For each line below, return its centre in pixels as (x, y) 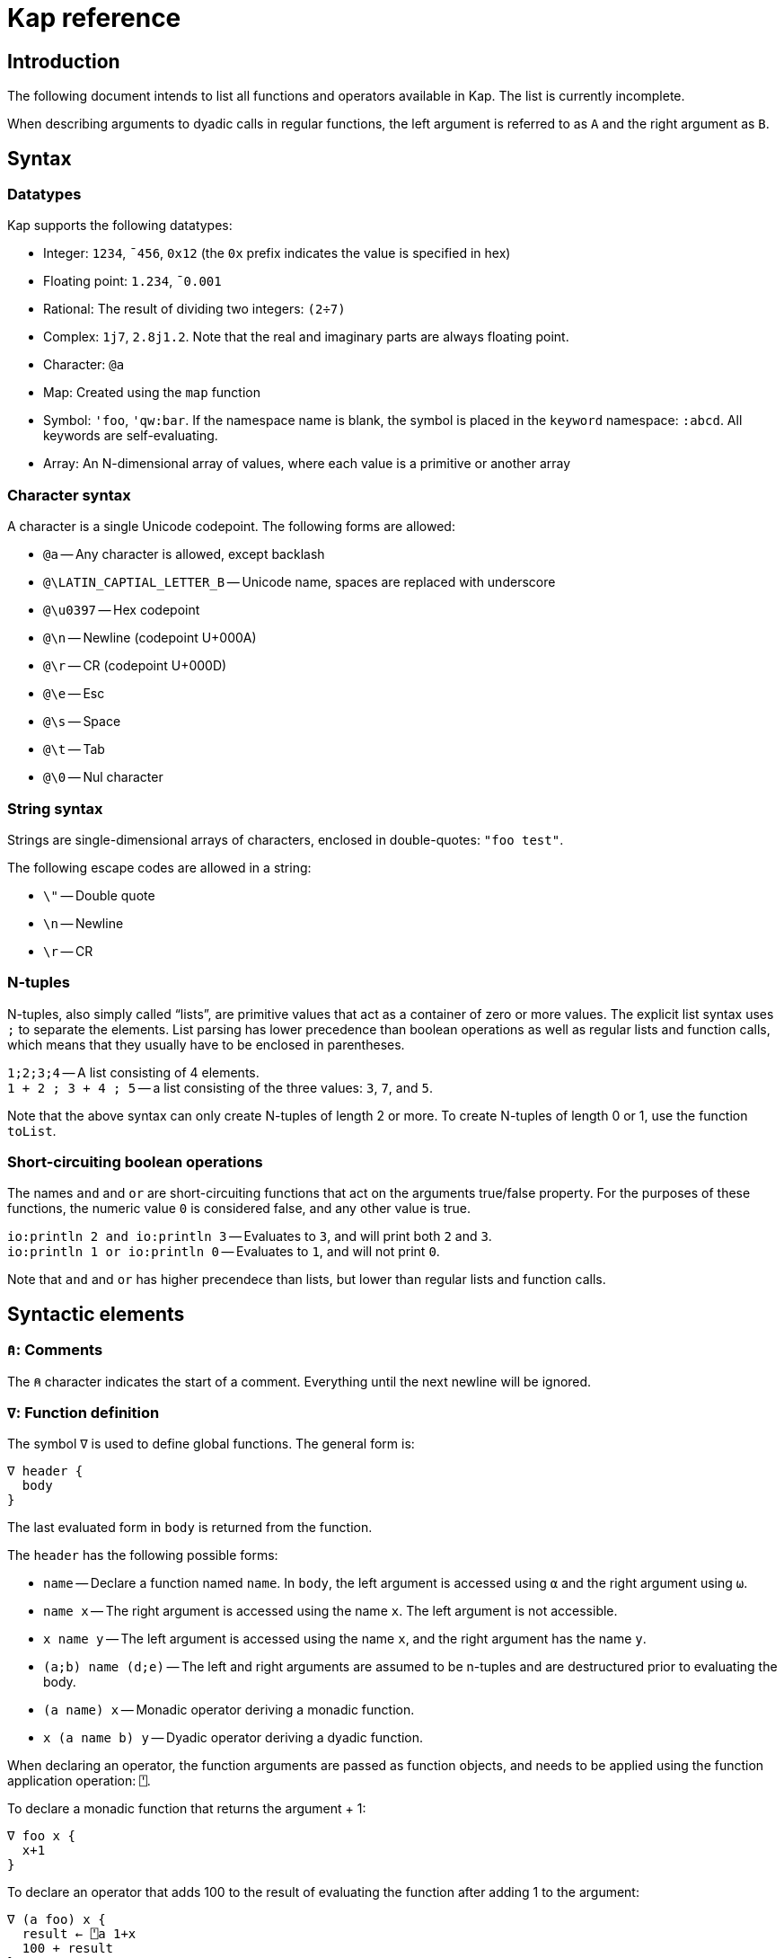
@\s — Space (82, 722)
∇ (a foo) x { (57, 1920)
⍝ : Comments (55, 1350)
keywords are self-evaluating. (131, 436)
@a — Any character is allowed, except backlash (184, 554)
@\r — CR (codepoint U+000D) (135, 666)
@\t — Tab (74, 749)
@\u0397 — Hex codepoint (122, 610)
